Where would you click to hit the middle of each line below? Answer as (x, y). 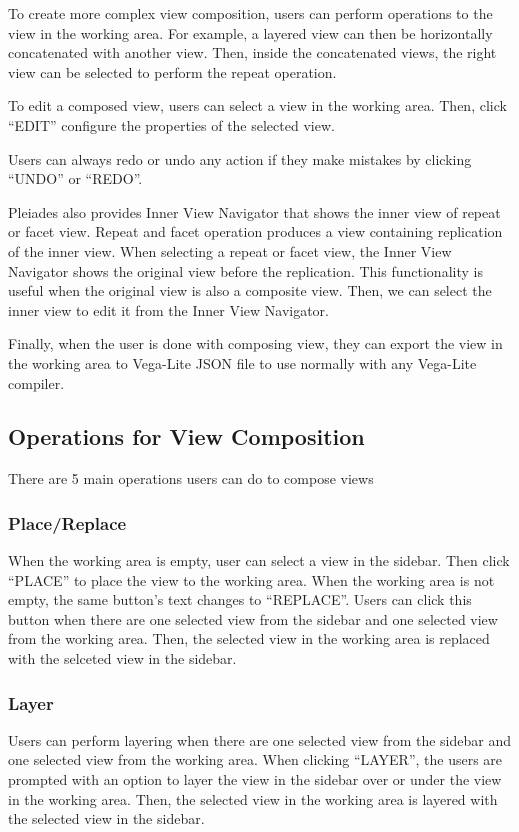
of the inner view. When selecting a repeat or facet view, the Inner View (230, 250)
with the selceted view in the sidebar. (122, 658)
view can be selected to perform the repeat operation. (172, 71)
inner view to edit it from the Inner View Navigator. (168, 309)
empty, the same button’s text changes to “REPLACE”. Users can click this (240, 599)
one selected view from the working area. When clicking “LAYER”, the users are (255, 759)
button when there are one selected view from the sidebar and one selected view (253, 618)
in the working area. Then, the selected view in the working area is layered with (253, 798)
